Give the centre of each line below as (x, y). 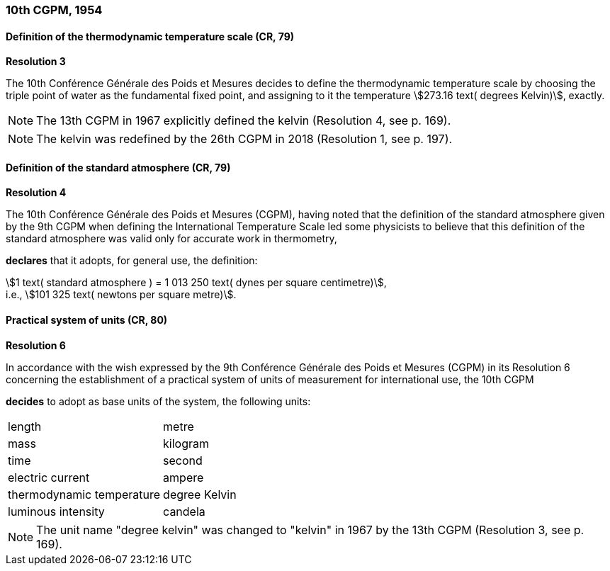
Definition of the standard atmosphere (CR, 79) (118, 167)
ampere (183, 477)
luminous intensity (56, 511)
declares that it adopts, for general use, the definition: (132, 261)
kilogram (186, 443)
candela (184, 511)
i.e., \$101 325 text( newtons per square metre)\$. (121, 295)
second (183, 460)
